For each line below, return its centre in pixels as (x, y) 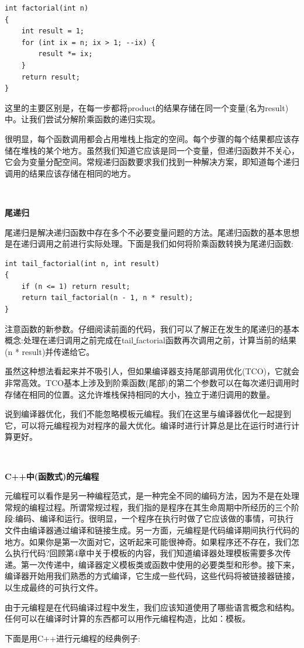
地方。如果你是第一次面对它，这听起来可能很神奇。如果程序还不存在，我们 (148, 541)
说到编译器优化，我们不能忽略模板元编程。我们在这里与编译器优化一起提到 (148, 414)
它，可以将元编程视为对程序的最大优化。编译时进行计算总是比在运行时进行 (148, 425)
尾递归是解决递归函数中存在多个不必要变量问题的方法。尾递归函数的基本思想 (152, 232)
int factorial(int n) (47, 8)
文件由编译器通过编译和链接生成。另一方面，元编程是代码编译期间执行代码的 (152, 530)
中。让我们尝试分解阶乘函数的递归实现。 (82, 119)
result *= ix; (65, 54)
